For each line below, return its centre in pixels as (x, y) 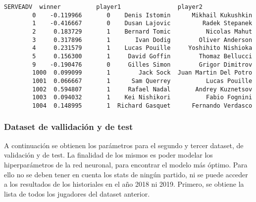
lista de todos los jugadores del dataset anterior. (77, 193)
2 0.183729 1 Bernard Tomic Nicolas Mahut (142, 31)
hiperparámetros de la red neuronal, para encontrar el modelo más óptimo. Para (126, 164)
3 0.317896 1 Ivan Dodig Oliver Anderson (142, 40)
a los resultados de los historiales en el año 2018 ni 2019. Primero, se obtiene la (124, 184)
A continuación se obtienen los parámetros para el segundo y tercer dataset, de (124, 145)
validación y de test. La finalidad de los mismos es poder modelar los (108, 155)
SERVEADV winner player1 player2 (103, 7)
